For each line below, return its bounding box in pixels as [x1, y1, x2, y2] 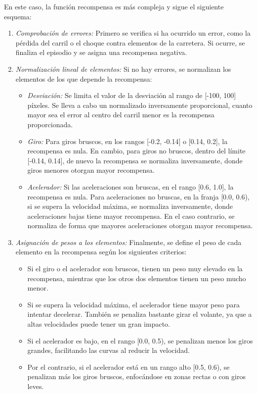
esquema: [4, 11, 32, 21]
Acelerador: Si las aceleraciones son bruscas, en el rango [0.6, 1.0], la [27, 181, 234, 192]
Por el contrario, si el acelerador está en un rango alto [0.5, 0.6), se [27, 361, 230, 372]
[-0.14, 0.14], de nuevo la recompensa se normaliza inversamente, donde [27, 155, 243, 165]
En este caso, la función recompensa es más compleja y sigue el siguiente [4, 1, 224, 11]
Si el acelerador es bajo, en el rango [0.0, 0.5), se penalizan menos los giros [27, 335, 253, 345]
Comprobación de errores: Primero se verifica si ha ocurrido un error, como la [15, 28, 251, 38]
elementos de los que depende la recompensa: [15, 73, 152, 84]
